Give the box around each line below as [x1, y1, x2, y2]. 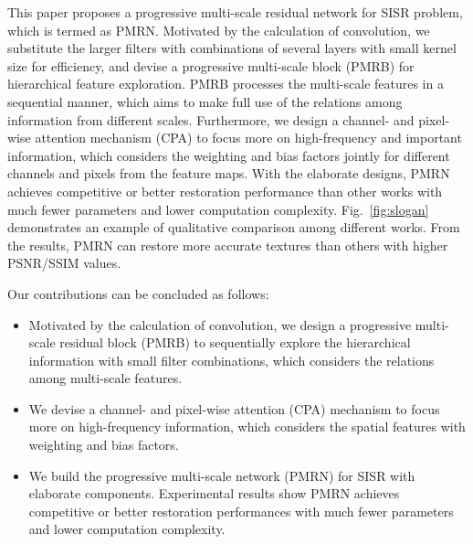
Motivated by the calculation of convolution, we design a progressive [28, 315, 412, 334]
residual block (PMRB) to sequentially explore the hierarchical [59, 333, 411, 352]
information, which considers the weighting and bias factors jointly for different [7, 145, 450, 165]
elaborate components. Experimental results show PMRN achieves [28, 484, 400, 503]
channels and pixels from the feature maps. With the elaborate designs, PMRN [7, 164, 450, 183]
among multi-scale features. [28, 368, 183, 388]
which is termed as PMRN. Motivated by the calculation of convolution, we [7, 20, 430, 39]
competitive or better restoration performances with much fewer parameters [28, 501, 454, 520]
